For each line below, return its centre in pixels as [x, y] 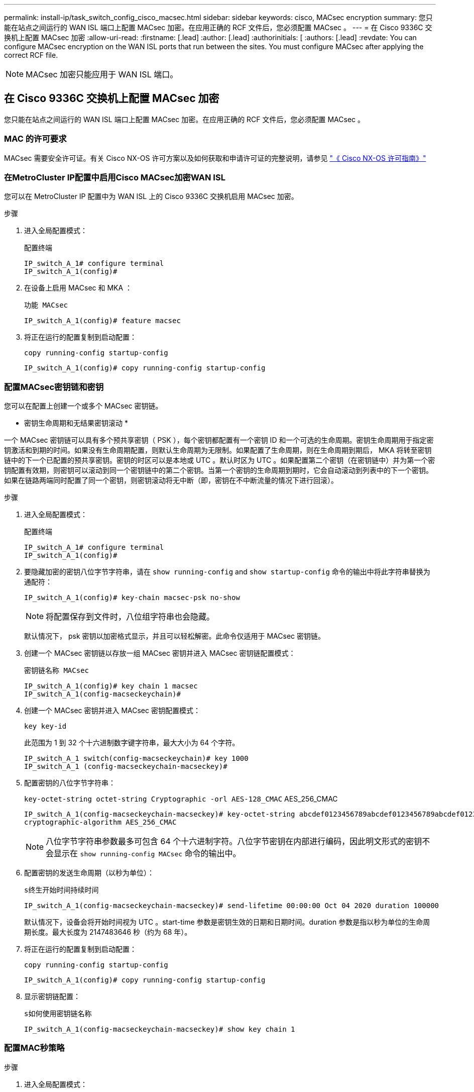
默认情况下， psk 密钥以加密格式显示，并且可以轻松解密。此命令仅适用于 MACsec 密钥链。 [174, 636]
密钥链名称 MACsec [57, 671]
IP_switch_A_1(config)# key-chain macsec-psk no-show [132, 598]
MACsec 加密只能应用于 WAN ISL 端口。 [102, 74]
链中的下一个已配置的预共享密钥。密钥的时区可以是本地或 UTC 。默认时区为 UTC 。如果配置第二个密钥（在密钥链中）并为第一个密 [220, 460]
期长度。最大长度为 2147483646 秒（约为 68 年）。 [108, 932]
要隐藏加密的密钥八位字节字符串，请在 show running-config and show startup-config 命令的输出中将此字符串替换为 [227, 572]
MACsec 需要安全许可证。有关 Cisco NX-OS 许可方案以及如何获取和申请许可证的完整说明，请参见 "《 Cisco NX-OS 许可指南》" [215, 158]
